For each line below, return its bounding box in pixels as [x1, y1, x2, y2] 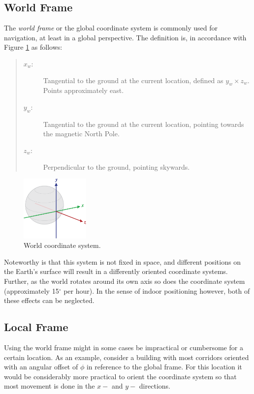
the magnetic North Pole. [43, 128, 120, 139]
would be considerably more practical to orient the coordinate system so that [4, 371, 237, 381]
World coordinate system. [24, 240, 101, 250]
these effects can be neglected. [4, 295, 95, 305]
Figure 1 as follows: [4, 42, 63, 52]
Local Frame [4, 319, 68, 334]
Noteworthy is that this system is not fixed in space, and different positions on [4, 256, 241, 267]
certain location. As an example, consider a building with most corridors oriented [4, 352, 249, 362]
